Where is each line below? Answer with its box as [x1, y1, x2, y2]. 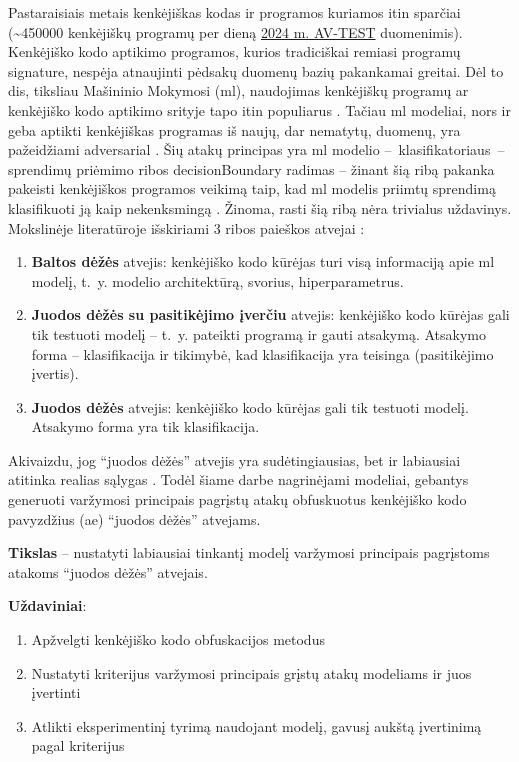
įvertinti [31, 682, 81, 703]
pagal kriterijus [31, 735, 125, 756]
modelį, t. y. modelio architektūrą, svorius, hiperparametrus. [31, 270, 404, 291]
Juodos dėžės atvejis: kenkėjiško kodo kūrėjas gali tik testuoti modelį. [31, 396, 469, 417]
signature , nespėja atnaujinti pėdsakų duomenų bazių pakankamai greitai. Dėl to [8, 60, 504, 81]
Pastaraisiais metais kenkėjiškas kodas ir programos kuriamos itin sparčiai [8, 2, 461, 22]
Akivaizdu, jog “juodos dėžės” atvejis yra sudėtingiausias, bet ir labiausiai [8, 449, 461, 470]
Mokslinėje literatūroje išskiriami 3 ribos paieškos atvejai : [8, 217, 365, 238]
